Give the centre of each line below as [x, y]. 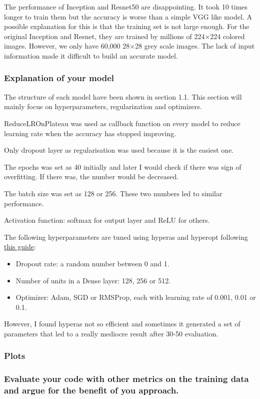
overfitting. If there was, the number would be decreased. [91, 176]
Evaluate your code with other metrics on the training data [126, 379]
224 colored [227, 36]
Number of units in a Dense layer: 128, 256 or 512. [93, 280]
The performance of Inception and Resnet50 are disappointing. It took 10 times [126, 7]
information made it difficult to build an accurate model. [91, 55]
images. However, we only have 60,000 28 [67, 46]
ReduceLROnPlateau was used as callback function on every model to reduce [122, 123]
